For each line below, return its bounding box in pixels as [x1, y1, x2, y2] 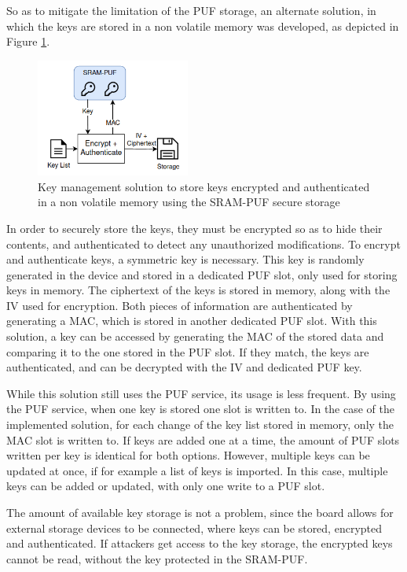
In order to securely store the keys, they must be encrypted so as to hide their [6, 220, 383, 236]
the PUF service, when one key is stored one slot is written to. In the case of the [6, 400, 395, 417]
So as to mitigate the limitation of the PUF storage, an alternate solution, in [6, 2, 376, 18]
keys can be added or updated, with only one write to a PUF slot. [6, 478, 325, 494]
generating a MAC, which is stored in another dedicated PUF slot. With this [6, 312, 377, 329]
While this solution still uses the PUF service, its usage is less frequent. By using [6, 385, 396, 401]
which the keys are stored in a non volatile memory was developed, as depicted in [6, 17, 399, 34]
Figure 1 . [6, 33, 50, 50]
